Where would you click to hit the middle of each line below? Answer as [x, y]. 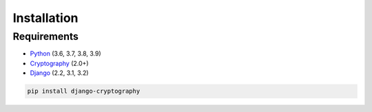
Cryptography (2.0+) [59, 63]
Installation [45, 18]
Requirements [46, 36]
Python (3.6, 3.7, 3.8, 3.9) [65, 54]
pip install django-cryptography [84, 91]
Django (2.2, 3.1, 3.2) [59, 73]
